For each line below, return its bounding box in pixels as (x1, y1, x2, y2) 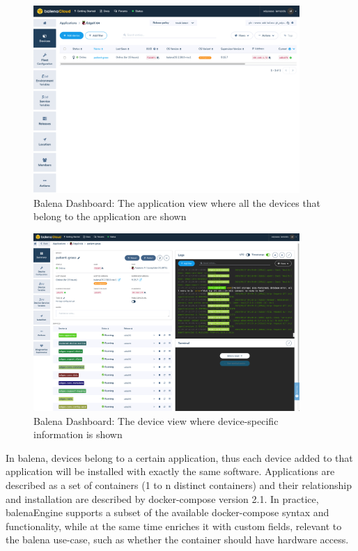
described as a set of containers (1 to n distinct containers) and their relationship (6, 478, 352, 492)
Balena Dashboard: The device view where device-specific (33, 413, 279, 428)
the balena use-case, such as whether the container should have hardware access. (6, 532, 349, 547)
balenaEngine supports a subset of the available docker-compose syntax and (6, 505, 329, 520)
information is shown (33, 427, 123, 442)
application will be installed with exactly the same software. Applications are (6, 464, 335, 479)
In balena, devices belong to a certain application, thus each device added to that (6, 450, 353, 465)
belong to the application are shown (33, 209, 187, 224)
